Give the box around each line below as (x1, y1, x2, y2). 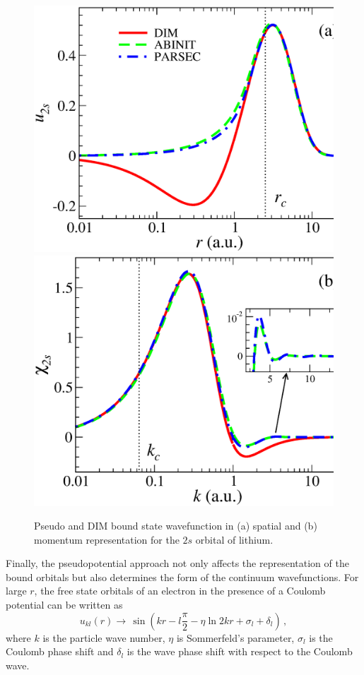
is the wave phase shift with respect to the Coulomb (127, 644, 353, 659)
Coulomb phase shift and (6, 644, 114, 659)
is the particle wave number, (42, 630, 165, 645)
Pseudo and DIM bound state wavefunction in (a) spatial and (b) (34, 518, 317, 533)
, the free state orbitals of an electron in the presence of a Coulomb (34, 583, 326, 598)
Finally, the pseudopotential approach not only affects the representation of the (6, 556, 349, 571)
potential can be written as (6, 597, 123, 612)
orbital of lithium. (195, 532, 274, 546)
